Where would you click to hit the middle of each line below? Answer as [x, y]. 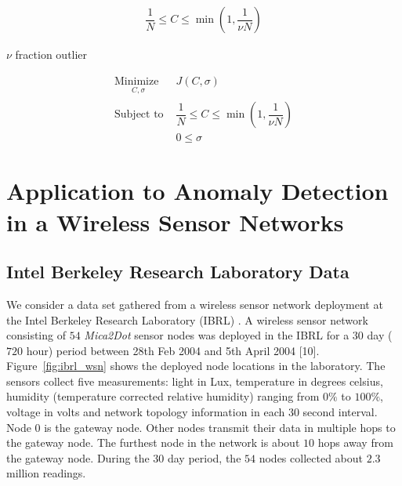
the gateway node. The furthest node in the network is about [153, 442]
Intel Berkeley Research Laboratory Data [178, 272]
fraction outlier [51, 54]
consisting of [36, 335]
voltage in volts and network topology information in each [146, 412]
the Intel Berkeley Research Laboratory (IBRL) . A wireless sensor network [187, 319]
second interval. [340, 412]
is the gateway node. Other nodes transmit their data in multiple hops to [220, 427]
